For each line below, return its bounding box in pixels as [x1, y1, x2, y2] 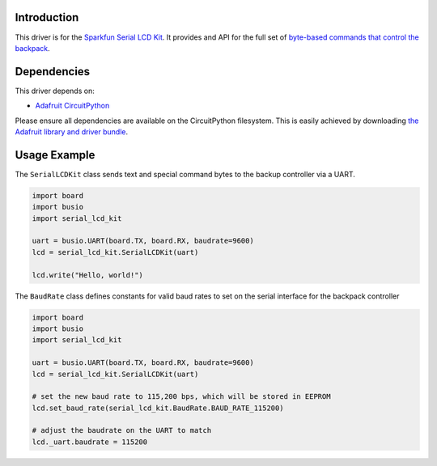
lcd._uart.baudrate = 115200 [32, 437, 148, 447]
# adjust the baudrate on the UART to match [32, 426, 212, 435]
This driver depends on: [15, 86, 95, 95]
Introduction [15, 11, 79, 24]
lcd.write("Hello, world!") [32, 270, 143, 279]
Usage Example [15, 148, 95, 162]
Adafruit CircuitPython [35, 101, 110, 111]
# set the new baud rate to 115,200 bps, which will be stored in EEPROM [32, 392, 331, 401]
